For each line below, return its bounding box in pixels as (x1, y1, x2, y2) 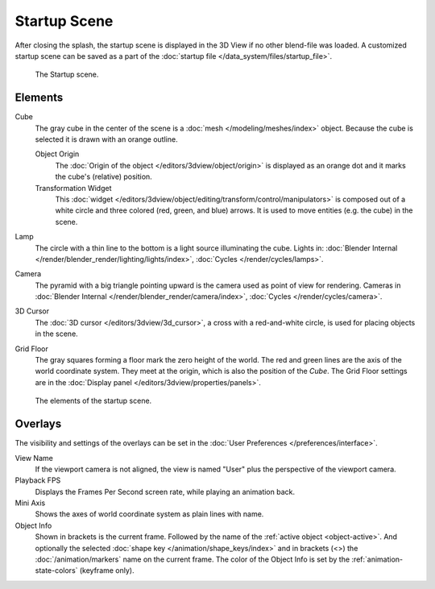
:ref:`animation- (351, 554, 404, 564)
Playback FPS (14, 475, 61, 485)
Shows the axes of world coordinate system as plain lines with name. (35, 509, 264, 519)
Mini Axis (14, 498, 46, 508)
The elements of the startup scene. (35, 396, 152, 406)
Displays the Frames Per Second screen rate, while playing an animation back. (35, 487, 296, 496)
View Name (14, 453, 54, 462)
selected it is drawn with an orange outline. (35, 135, 178, 144)
